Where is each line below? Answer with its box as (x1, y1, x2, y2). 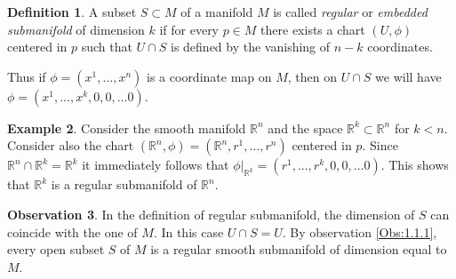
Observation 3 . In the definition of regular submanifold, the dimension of (7, 204, 415, 223)
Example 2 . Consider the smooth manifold (7, 118, 246, 137)
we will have (375, 67, 442, 85)
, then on (287, 67, 338, 85)
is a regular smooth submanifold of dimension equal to (150, 240, 447, 259)
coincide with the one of (7, 222, 138, 241)
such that (81, 37, 132, 56)
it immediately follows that (82, 155, 229, 174)
